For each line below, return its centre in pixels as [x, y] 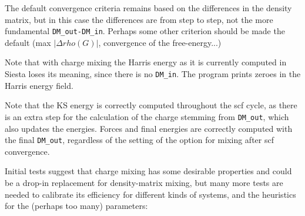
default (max [28, 42]
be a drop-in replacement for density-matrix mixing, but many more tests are [144, 182]
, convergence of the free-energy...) [160, 42]
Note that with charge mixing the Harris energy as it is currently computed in [146, 62]
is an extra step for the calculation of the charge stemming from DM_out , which [147, 116]
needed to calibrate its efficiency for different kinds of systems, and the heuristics [150, 194]
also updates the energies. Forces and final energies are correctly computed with [149, 128]
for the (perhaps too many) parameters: [76, 206]
